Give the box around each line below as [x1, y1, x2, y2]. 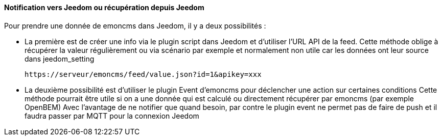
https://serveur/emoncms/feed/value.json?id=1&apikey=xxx [25, 70, 262, 78]
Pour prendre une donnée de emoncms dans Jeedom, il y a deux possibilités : [4, 21, 266, 30]
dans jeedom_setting [25, 54, 95, 63]
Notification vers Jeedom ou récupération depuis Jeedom [4, 3, 204, 12]
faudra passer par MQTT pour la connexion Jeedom [25, 111, 199, 120]
